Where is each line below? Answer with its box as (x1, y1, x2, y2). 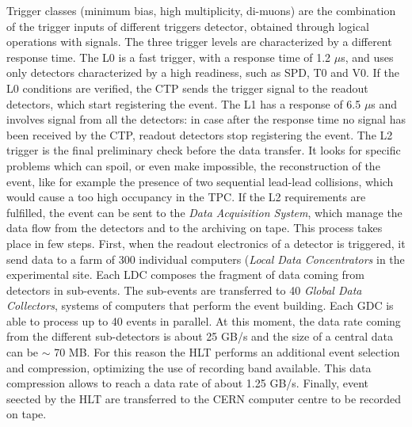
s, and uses (341, 48, 394, 65)
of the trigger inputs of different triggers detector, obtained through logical (6, 17, 369, 34)
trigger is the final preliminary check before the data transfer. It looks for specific (6, 142, 401, 158)
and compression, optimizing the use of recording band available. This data (6, 359, 372, 376)
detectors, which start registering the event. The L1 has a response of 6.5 (6, 95, 361, 112)
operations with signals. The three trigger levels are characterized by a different (6, 33, 392, 50)
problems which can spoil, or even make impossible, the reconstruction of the (6, 157, 380, 173)
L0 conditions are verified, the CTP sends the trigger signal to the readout (6, 79, 368, 96)
